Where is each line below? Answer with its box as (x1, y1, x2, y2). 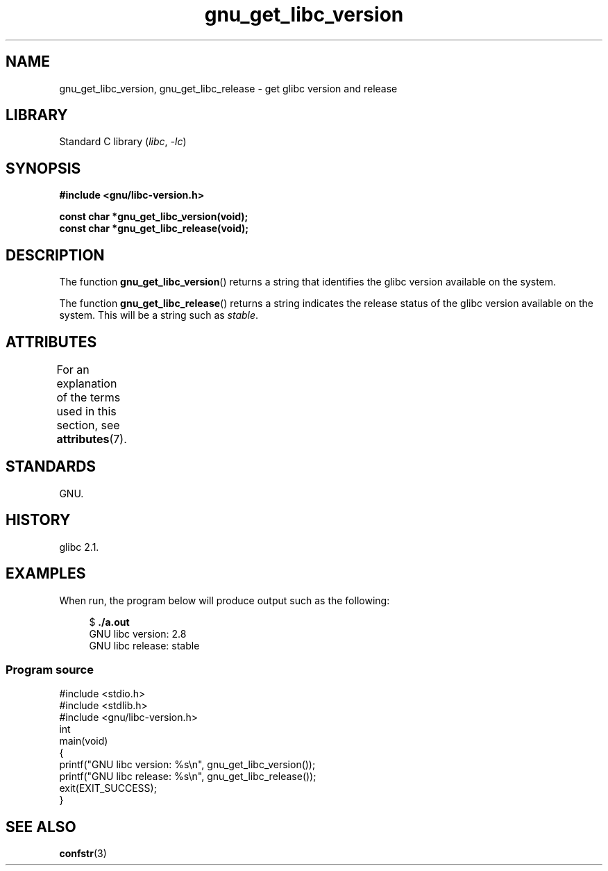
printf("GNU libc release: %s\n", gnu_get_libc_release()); (59, 770, 316, 783)
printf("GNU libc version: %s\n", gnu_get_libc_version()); (59, 758, 316, 771)
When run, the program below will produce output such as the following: (59, 594, 390, 606)
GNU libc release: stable (89, 639, 200, 652)
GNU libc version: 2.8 (89, 627, 187, 640)
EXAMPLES (6, 565, 86, 583)
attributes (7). (56, 431, 127, 446)
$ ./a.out (89, 615, 130, 628)
